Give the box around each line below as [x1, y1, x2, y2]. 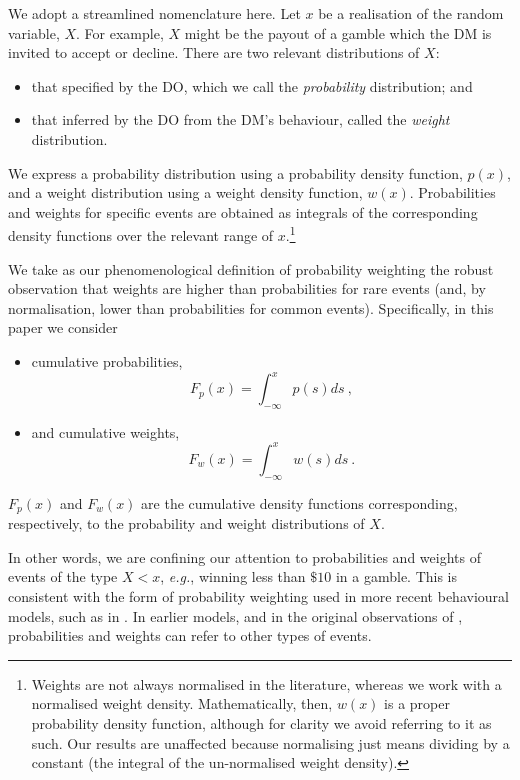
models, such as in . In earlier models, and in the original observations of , [8, 605, 463, 626]
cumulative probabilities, [31, 350, 183, 371]
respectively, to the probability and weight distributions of [8, 513, 365, 534]
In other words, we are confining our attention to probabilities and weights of [8, 546, 481, 567]
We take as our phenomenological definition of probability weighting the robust [8, 258, 494, 279]
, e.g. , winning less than [160, 566, 306, 587]
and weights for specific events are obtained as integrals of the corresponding [8, 201, 478, 222]
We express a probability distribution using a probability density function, [8, 162, 463, 183]
